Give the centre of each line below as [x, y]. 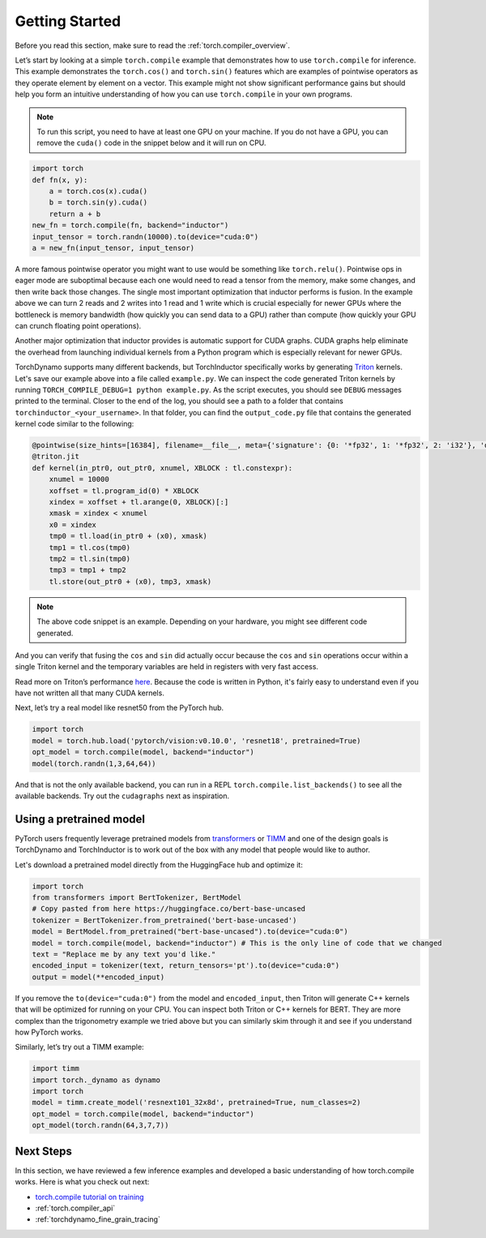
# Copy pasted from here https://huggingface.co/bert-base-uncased [169, 909]
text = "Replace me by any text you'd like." [124, 954]
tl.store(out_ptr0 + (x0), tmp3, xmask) [130, 581]
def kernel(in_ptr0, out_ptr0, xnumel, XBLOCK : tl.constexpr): [162, 468]
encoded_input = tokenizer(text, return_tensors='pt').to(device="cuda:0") [186, 966]
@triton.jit [56, 457]
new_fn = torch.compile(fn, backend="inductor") [130, 226]
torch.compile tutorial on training [90, 1197]
